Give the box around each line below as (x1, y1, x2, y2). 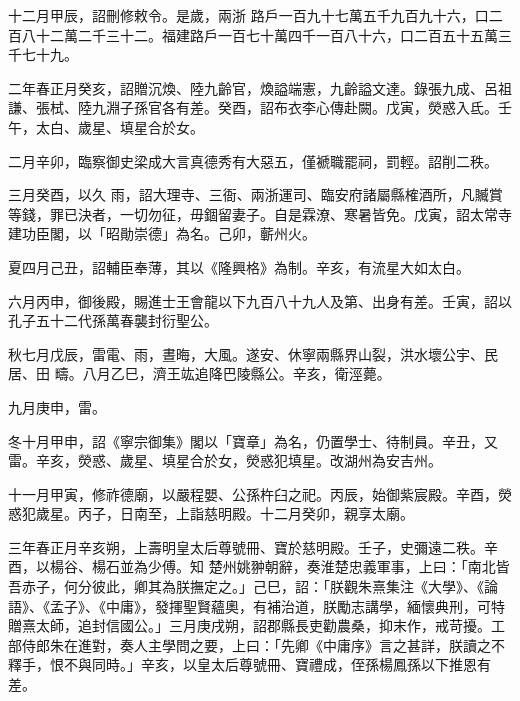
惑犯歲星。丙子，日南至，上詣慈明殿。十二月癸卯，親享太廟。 (8, 503, 414, 524)
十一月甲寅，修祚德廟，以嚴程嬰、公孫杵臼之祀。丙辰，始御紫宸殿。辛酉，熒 (8, 483, 512, 504)
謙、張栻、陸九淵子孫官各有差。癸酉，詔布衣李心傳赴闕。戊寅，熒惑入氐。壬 (8, 97, 512, 118)
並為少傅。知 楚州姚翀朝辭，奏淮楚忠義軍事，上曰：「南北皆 (119, 556, 510, 577)
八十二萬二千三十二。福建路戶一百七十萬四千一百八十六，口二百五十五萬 (21, 24, 498, 45)
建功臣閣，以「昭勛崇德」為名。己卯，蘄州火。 (8, 223, 316, 244)
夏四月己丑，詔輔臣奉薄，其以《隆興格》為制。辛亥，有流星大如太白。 (8, 256, 470, 277)
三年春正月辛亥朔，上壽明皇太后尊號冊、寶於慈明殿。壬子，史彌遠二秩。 (8, 536, 484, 557)
